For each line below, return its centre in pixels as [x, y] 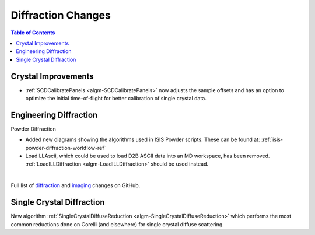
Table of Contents [33, 33]
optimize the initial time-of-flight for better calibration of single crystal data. [116, 99]
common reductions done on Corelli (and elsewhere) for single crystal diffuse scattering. [117, 224]
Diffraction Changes [61, 15]
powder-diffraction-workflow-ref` [66, 148]
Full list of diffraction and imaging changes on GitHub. [76, 185]
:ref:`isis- [272, 139]
